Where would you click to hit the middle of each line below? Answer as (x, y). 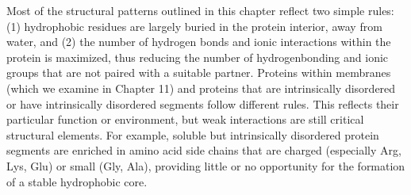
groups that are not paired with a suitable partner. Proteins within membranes (199, 73)
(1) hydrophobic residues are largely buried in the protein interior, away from (194, 26)
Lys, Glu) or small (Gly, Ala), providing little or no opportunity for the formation (206, 165)
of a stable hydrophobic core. (77, 181)
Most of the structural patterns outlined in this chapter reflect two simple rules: (200, 10)
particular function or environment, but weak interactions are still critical (185, 119)
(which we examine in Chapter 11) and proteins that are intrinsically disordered (201, 88)
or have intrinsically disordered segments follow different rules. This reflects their (203, 103)
